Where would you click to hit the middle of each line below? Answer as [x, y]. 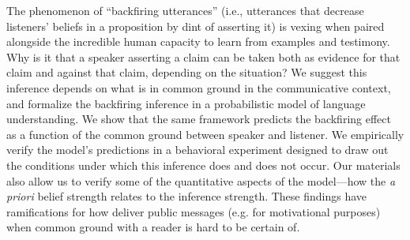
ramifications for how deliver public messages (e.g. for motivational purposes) [194, 211]
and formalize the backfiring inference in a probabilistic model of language [186, 103]
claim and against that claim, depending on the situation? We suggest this [187, 72]
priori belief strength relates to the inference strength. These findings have [187, 196]
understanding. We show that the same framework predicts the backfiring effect [199, 119]
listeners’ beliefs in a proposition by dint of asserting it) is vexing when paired [196, 26]
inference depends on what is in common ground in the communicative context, [199, 87]
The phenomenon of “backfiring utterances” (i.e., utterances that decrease [185, 10]
